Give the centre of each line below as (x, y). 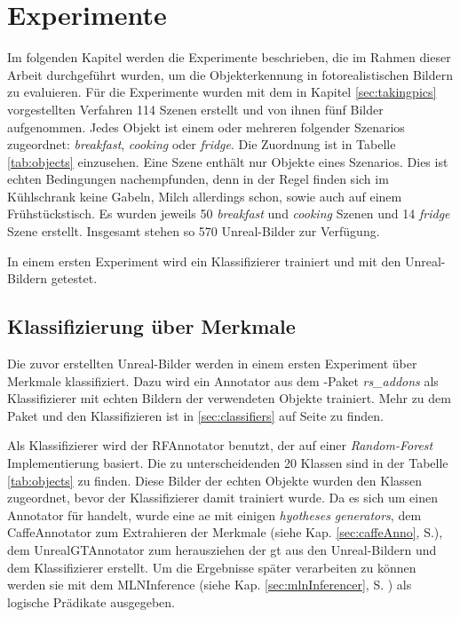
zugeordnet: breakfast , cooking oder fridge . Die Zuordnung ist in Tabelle (202, 144)
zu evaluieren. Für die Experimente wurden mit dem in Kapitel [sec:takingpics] (222, 92)
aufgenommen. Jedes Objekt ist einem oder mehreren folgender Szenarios (206, 127)
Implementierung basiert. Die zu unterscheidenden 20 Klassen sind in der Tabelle (228, 463)
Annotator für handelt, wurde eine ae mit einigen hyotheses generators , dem (214, 514)
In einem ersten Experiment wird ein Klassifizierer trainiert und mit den (204, 261)
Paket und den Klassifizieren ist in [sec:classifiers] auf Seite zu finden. (195, 415)
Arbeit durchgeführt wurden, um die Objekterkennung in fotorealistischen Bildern (230, 74)
